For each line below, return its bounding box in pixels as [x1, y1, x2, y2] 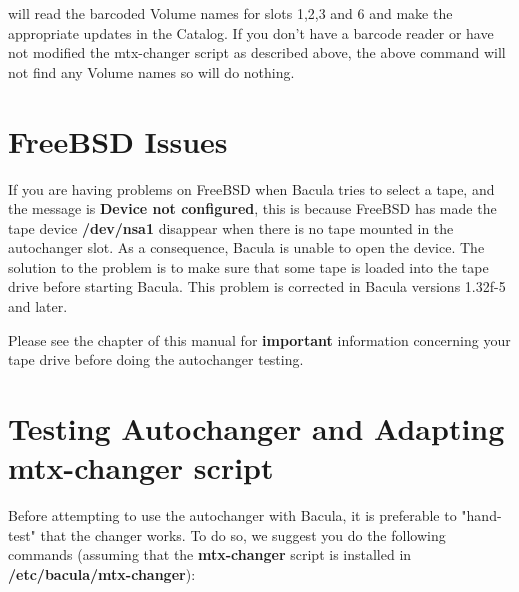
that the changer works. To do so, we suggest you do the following [40, 524, 446, 545]
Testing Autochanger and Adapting [8, 408, 505, 449]
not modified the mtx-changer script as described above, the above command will [8, 42, 506, 63]
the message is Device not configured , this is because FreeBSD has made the [8, 198, 497, 219]
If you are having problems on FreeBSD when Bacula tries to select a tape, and [8, 178, 495, 199]
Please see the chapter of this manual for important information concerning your [8, 329, 511, 350]
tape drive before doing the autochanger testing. [8, 349, 304, 370]
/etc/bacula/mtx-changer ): [8, 563, 196, 584]
